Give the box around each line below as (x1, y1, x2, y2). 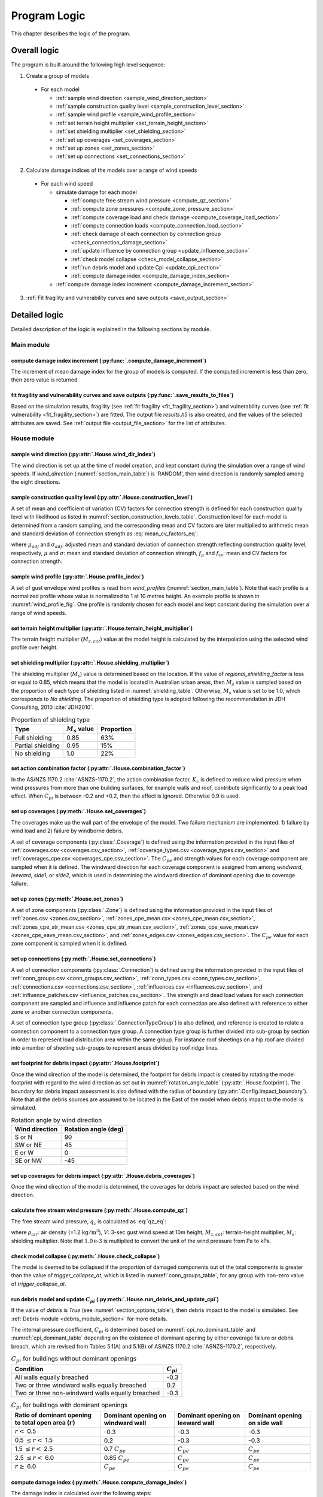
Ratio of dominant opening (14, 1411, 92, 1419)
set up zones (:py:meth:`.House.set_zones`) (11, 895, 124, 902)
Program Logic (11, 9, 86, 22)
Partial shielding (14, 741, 60, 750)
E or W (14, 1148, 34, 1157)
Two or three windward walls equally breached (14, 1381, 147, 1389)
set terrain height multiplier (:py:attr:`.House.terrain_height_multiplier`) (11, 625, 193, 632)
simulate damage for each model (56, 189, 137, 196)
